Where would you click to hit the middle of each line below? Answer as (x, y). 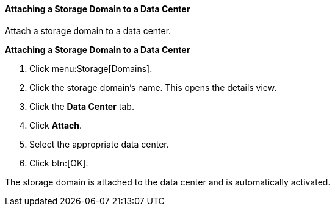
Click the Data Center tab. (82, 106)
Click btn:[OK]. (59, 163)
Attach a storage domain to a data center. (88, 30)
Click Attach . (56, 125)
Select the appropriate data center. (99, 144)
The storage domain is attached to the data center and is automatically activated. (168, 182)
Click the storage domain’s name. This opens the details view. (153, 87)
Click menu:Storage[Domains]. (91, 68)
